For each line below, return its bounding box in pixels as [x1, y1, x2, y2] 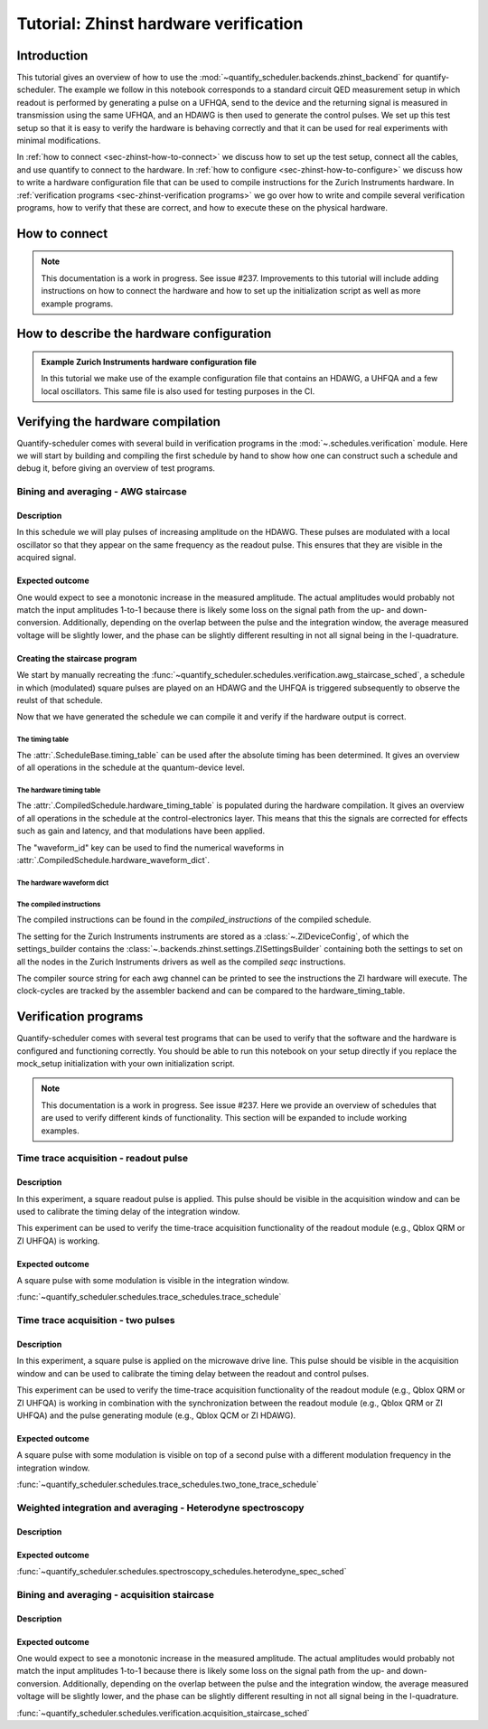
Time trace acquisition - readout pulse [16, 1152, 189, 1165]
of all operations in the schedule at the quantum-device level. [16, 762, 246, 773]
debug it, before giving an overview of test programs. [16, 463, 216, 474]
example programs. [41, 298, 114, 309]
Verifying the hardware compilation [16, 414, 221, 429]
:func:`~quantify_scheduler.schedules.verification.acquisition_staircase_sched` [16, 1707, 311, 1718]
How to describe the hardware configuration [16, 326, 272, 342]
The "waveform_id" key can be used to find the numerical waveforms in [16, 841, 285, 853]
